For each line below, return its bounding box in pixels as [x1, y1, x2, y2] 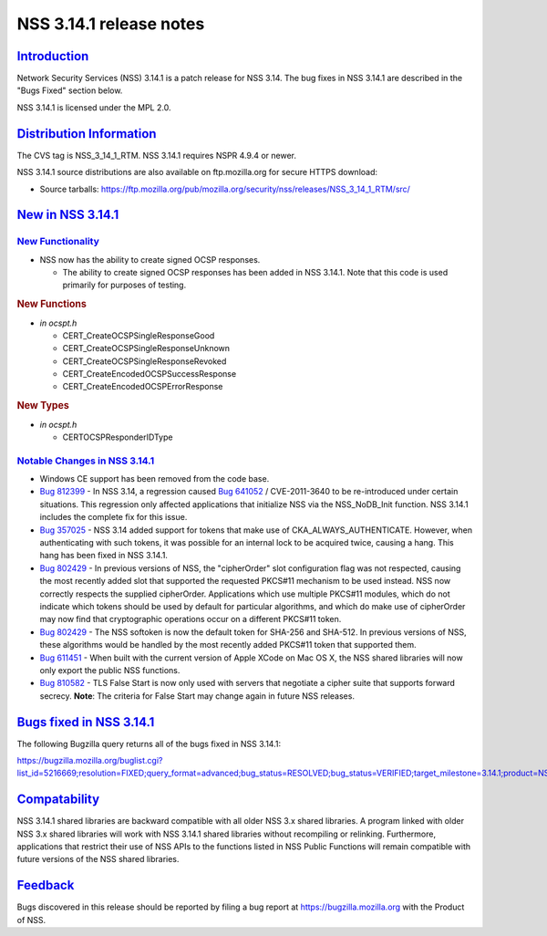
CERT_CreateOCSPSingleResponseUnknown [62, 343, 231, 354]
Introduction [16, 48, 89, 64]
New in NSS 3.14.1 [16, 207, 119, 223]
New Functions [16, 297, 87, 310]
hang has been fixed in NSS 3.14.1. [39, 550, 169, 561]
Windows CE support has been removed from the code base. [39, 473, 270, 484]
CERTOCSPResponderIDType [62, 432, 173, 442]
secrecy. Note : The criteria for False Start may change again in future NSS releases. [39, 690, 356, 702]
